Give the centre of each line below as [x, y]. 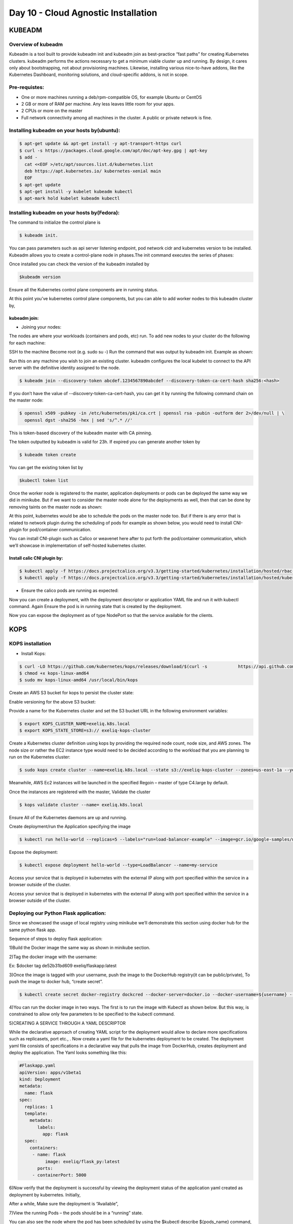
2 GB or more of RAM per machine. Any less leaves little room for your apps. [98, 104]
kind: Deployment [40, 1079]
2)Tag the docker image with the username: [53, 957]
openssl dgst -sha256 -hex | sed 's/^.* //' [79, 420]
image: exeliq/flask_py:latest [82, 1161]
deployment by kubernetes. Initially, [45, 1195]
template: [36, 1113]
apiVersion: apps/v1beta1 [50, 1072]
